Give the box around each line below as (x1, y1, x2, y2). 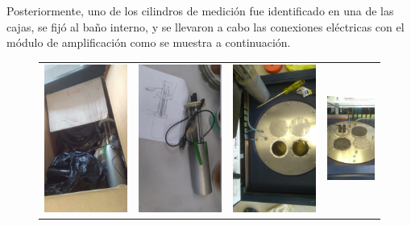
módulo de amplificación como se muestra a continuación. (6, 34, 291, 51)
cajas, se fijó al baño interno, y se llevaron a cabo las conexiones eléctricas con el (6, 18, 405, 35)
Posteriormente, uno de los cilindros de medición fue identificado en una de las (6, 2, 394, 19)
